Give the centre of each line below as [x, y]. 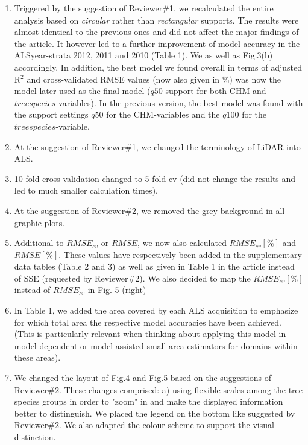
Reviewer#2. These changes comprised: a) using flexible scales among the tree [159, 389]
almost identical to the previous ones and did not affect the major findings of [156, 32]
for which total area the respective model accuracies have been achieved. [148, 322]
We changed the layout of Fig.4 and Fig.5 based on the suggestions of [143, 378]
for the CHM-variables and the [163, 114]
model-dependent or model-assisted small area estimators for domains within [156, 345]
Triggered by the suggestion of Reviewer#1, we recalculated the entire [144, 8]
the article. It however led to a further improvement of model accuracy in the [157, 43]
